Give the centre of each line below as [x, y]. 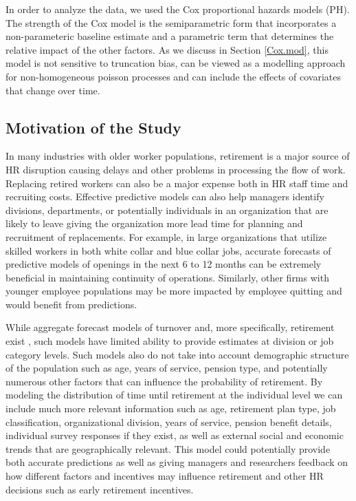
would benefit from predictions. [71, 304]
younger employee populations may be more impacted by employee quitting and [174, 291]
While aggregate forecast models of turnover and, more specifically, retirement [170, 327]
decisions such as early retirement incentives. [100, 489]
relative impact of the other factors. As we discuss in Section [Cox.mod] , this [167, 49]
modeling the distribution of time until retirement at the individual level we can [174, 395]
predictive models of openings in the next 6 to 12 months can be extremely [164, 264]
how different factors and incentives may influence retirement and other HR [165, 476]
